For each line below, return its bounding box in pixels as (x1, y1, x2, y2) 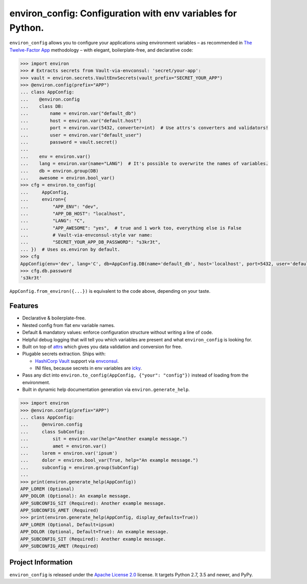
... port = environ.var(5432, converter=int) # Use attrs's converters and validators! (20, 125, 269, 131)
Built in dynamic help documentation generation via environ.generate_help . (22, 386, 190, 393)
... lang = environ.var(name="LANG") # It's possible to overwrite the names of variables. (20, 161, 269, 167)
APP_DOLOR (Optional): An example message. (20, 493, 131, 499)
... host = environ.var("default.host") (20, 118, 142, 124)
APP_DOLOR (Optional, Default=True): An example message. (20, 529, 169, 535)
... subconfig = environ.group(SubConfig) (20, 464, 139, 470)
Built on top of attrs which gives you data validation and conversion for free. (22, 343, 183, 349)
